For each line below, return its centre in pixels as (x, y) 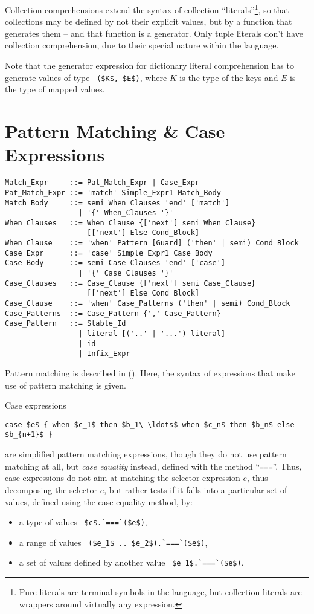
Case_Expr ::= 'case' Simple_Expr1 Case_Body (109, 253)
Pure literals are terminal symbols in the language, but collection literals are (160, 592)
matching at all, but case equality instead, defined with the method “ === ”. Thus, (153, 466)
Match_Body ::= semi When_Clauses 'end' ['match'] (117, 203)
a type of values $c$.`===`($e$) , (83, 522)
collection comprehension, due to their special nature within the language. (142, 45)
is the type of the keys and (229, 77)
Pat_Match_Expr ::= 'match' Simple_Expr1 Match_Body (113, 192)
